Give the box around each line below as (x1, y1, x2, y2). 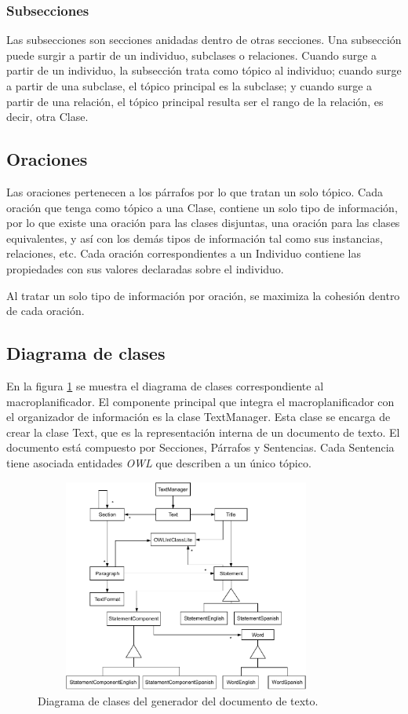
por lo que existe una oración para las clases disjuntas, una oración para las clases (6, 214, 400, 231)
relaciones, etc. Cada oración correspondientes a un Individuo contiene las (6, 245, 361, 262)
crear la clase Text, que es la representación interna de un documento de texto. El (6, 423, 400, 440)
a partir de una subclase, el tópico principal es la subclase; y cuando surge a (6, 78, 373, 93)
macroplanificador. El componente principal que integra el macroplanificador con (6, 393, 395, 409)
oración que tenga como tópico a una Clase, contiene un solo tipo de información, (6, 199, 398, 215)
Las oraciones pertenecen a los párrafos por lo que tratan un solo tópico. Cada (6, 183, 383, 200)
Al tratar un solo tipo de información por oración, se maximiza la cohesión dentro (6, 287, 400, 303)
